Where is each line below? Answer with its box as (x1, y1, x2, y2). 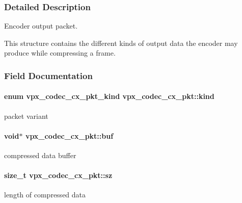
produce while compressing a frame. (4, 47, 116, 58)
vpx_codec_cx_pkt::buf (25, 130, 114, 141)
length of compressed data (4, 189, 86, 200)
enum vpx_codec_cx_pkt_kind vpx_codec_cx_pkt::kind (4, 91, 214, 102)
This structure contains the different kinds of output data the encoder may (4, 37, 238, 48)
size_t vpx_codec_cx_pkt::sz (4, 170, 113, 181)
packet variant (4, 110, 48, 121)
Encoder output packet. (4, 20, 78, 31)
